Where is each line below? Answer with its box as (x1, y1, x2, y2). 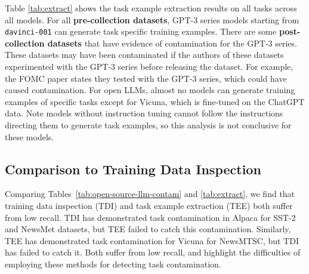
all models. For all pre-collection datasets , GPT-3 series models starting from (5, 13, 299, 26)
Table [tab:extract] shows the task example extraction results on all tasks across (5, 2, 297, 14)
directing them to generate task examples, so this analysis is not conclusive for (5, 119, 292, 131)
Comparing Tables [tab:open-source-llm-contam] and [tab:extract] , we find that (5, 187, 295, 200)
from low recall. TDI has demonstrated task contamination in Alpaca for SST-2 (5, 211, 296, 223)
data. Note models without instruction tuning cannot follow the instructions (5, 107, 283, 119)
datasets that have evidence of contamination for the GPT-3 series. (47, 36, 297, 49)
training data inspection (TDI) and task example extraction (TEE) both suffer (5, 199, 293, 211)
